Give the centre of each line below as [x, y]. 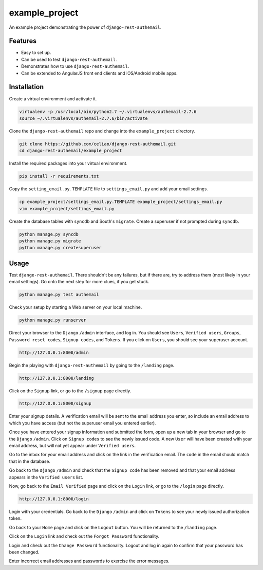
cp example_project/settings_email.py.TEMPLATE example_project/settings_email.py [121, 202]
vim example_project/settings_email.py [67, 209]
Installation [26, 87]
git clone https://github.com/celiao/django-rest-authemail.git [98, 144]
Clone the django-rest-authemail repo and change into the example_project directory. [102, 131]
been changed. [24, 552]
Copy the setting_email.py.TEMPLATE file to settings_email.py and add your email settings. [108, 189]
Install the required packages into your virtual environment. [68, 164]
